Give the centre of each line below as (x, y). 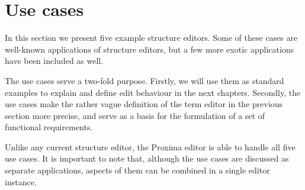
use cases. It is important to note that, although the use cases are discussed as (147, 158)
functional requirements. (49, 127)
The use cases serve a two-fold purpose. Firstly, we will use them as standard (145, 80)
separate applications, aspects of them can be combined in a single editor (137, 170)
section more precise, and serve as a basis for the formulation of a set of (135, 115)
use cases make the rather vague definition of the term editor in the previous (144, 104)
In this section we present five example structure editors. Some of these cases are (151, 38)
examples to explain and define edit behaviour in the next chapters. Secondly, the (153, 92)
